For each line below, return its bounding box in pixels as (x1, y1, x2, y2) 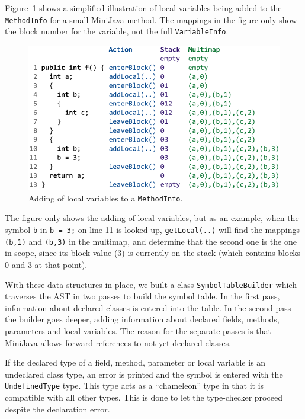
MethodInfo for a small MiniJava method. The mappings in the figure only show (5, 13, 297, 25)
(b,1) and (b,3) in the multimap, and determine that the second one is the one (5, 235, 297, 247)
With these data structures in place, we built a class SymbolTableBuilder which (5, 278, 297, 290)
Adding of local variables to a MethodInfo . (28, 191, 183, 204)
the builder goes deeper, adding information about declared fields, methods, (5, 313, 280, 325)
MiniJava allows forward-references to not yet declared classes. (5, 336, 232, 348)
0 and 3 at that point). (5, 258, 88, 270)
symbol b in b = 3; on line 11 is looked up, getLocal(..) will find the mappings (5, 223, 300, 236)
